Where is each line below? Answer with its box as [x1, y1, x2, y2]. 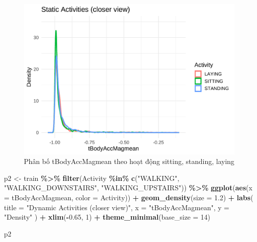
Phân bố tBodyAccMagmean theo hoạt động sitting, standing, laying [24, 156, 235, 166]
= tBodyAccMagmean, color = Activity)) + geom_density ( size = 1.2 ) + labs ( [4, 192, 254, 203]
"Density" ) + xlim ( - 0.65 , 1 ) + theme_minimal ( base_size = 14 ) [4, 212, 211, 222]
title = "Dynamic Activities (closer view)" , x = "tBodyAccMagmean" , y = [4, 202, 230, 212]
